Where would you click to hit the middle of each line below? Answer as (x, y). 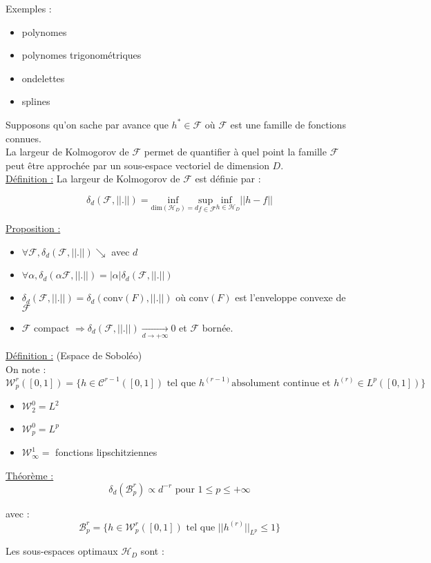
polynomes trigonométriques (82, 55)
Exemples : (29, 8)
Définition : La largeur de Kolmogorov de (93, 179)
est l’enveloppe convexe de (290, 297)
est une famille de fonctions (288, 124)
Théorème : (30, 475)
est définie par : (228, 179)
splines (36, 101)
